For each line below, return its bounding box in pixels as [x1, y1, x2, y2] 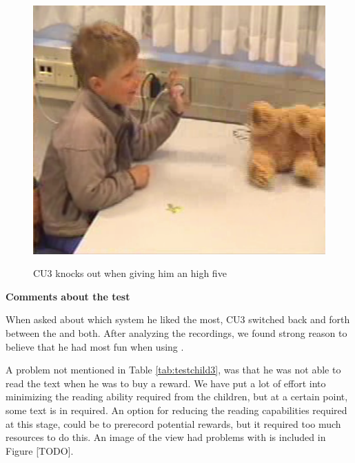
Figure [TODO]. [6, 443, 74, 457]
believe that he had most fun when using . [6, 339, 184, 353]
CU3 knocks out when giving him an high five [33, 266, 227, 280]
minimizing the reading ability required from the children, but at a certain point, [6, 389, 348, 404]
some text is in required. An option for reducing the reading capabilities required [6, 402, 347, 417]
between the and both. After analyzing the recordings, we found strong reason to [6, 325, 347, 340]
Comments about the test [6, 289, 130, 303]
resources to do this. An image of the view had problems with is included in [6, 430, 326, 444]
